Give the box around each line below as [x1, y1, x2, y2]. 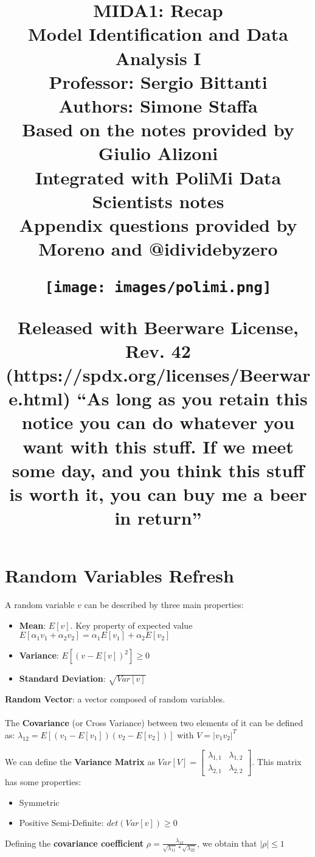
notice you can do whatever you [21, 410, 295, 435]
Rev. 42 [125, 338, 191, 363]
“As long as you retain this [77, 386, 308, 411]
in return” [114, 505, 202, 530]
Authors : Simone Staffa [58, 93, 258, 117]
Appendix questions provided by [19, 212, 297, 237]
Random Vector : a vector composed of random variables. [5, 693, 226, 705]
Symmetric [19, 796, 60, 808]
